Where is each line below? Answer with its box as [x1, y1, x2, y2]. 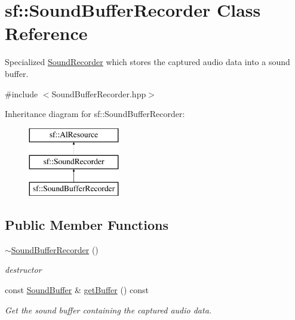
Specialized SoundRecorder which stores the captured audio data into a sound [5, 56, 290, 68]
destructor [5, 263, 42, 276]
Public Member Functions [5, 216, 168, 234]
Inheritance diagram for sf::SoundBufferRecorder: [5, 107, 185, 120]
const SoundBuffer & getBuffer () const [5, 284, 149, 296]
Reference [5, 21, 88, 45]
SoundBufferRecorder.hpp [51, 87, 146, 100]
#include [5, 87, 38, 100]
